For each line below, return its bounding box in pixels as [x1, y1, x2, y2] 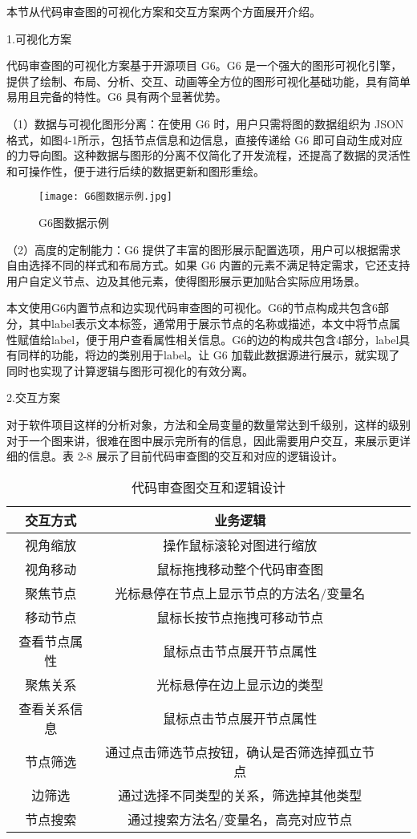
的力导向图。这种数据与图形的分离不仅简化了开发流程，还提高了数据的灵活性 [6, 147, 411, 164]
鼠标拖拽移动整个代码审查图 [156, 559, 324, 578]
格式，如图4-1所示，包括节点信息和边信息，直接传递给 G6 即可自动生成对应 [6, 131, 403, 148]
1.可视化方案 [6, 30, 71, 47]
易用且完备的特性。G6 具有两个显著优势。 [6, 88, 227, 105]
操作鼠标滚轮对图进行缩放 [163, 535, 318, 554]
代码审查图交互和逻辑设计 [131, 477, 285, 497]
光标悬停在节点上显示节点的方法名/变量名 [115, 583, 366, 602]
